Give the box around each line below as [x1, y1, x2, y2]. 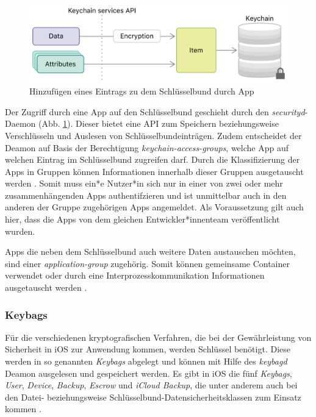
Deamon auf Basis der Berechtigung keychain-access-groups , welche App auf [5, 141, 289, 154]
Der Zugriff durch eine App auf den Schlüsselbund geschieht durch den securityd [5, 105, 305, 118]
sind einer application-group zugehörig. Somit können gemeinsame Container [5, 257, 290, 269]
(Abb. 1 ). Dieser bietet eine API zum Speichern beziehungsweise [38, 117, 279, 130]
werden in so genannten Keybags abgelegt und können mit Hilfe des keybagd [5, 355, 287, 368]
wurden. [5, 224, 35, 237]
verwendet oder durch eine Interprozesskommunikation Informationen [5, 269, 265, 282]
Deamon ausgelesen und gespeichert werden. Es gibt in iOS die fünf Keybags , [5, 366, 292, 379]
